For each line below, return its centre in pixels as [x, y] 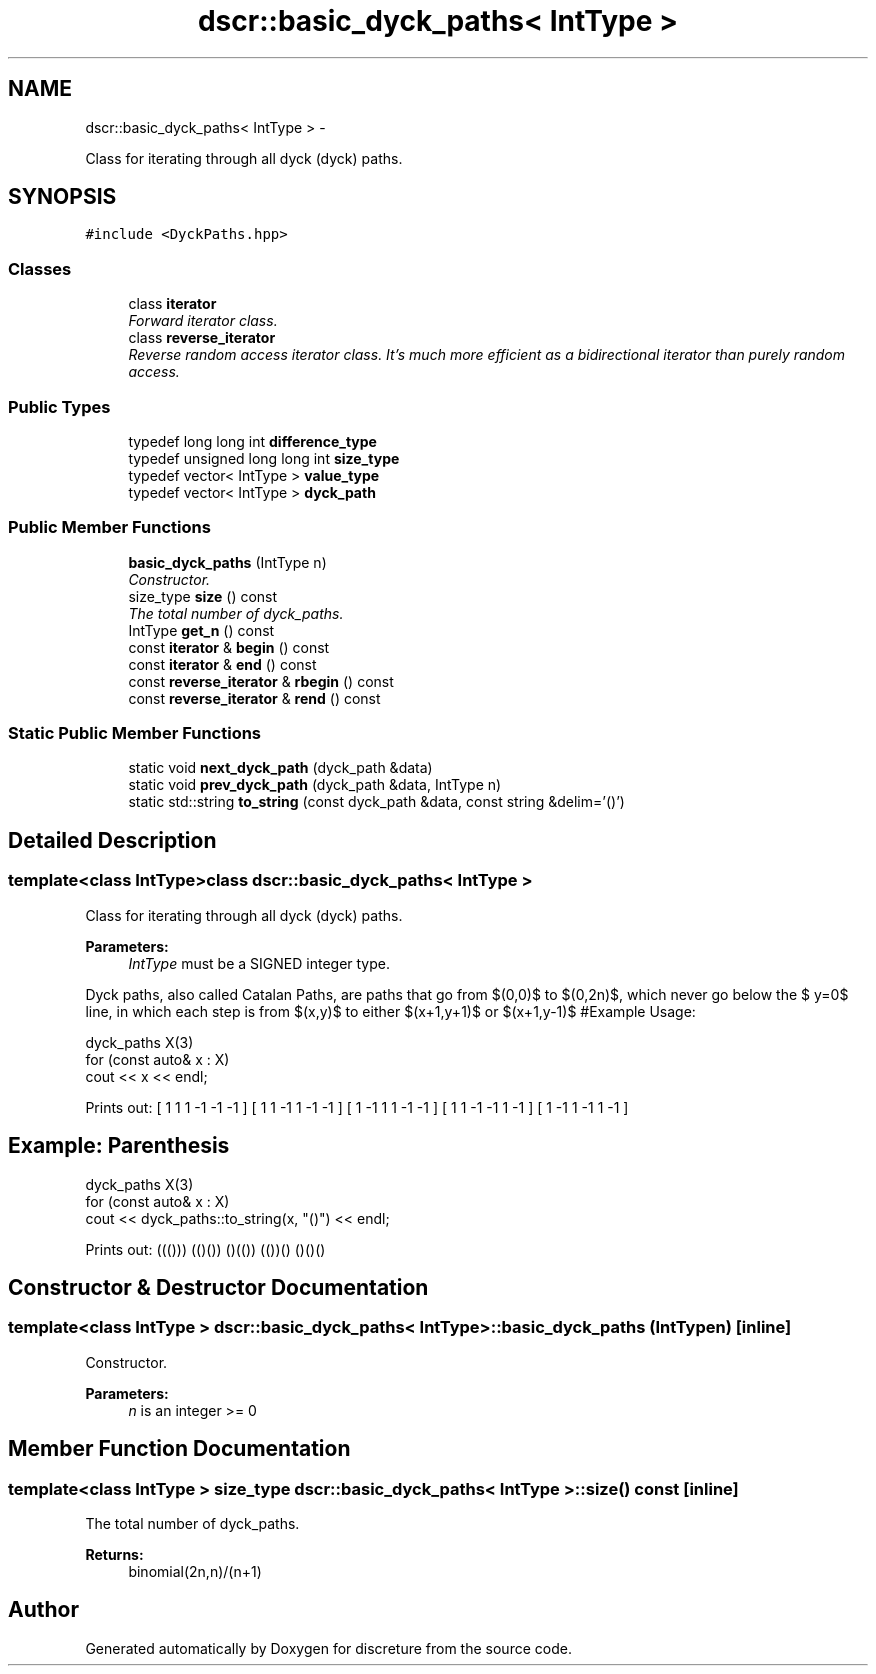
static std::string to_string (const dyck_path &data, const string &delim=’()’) [376, 802]
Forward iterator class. [203, 321]
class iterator [172, 304]
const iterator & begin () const [229, 647]
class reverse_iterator [202, 338]
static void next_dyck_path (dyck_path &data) [280, 768]
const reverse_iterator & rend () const [254, 698]
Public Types [59, 406]
